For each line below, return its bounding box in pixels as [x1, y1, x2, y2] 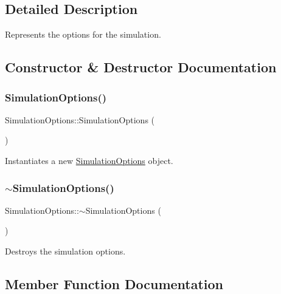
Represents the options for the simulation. [5, 28, 161, 41]
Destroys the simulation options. [5, 244, 126, 257]
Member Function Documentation [5, 274, 224, 293]
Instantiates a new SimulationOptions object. [5, 154, 173, 166]
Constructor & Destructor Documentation [5, 58, 277, 77]
